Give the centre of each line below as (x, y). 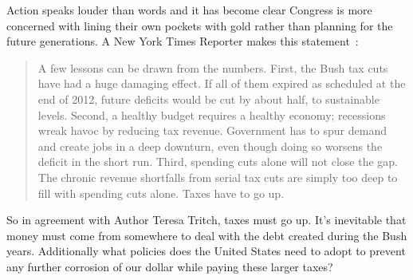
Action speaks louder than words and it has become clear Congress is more (189, 10)
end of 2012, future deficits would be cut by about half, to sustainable (208, 99)
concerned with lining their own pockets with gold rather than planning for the (200, 25)
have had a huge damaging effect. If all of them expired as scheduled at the (222, 83)
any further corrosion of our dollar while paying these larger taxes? (170, 266)
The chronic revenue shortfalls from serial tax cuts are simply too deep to (218, 177)
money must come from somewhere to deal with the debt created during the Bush (207, 235)
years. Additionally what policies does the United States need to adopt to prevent (206, 251)
